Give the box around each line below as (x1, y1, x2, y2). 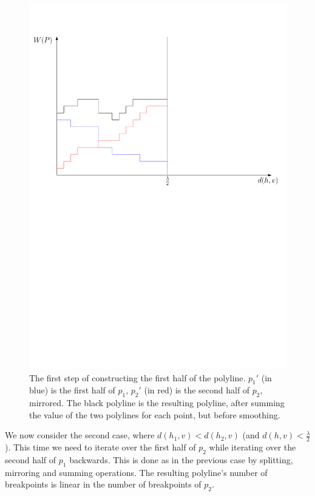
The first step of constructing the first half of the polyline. (29, 371, 246, 384)
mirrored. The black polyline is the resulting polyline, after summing (29, 396, 285, 409)
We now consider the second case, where (5, 429, 155, 441)
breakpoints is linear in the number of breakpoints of (5, 478, 202, 491)
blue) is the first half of (29, 384, 115, 396)
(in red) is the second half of (144, 384, 250, 396)
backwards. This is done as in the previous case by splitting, (69, 453, 293, 466)
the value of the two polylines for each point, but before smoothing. (29, 408, 280, 421)
